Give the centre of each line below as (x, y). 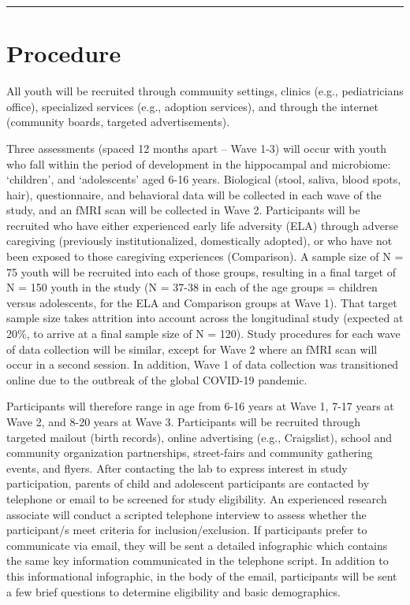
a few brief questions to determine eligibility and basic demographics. (173, 591)
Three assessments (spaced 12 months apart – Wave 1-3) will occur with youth (197, 148)
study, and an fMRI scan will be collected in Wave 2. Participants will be (183, 210)
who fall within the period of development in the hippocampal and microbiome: (199, 163)
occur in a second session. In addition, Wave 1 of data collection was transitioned (203, 364)
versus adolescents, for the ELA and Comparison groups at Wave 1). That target (202, 302)
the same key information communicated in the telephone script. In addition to (198, 560)
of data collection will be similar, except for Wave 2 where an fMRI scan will (192, 349)
